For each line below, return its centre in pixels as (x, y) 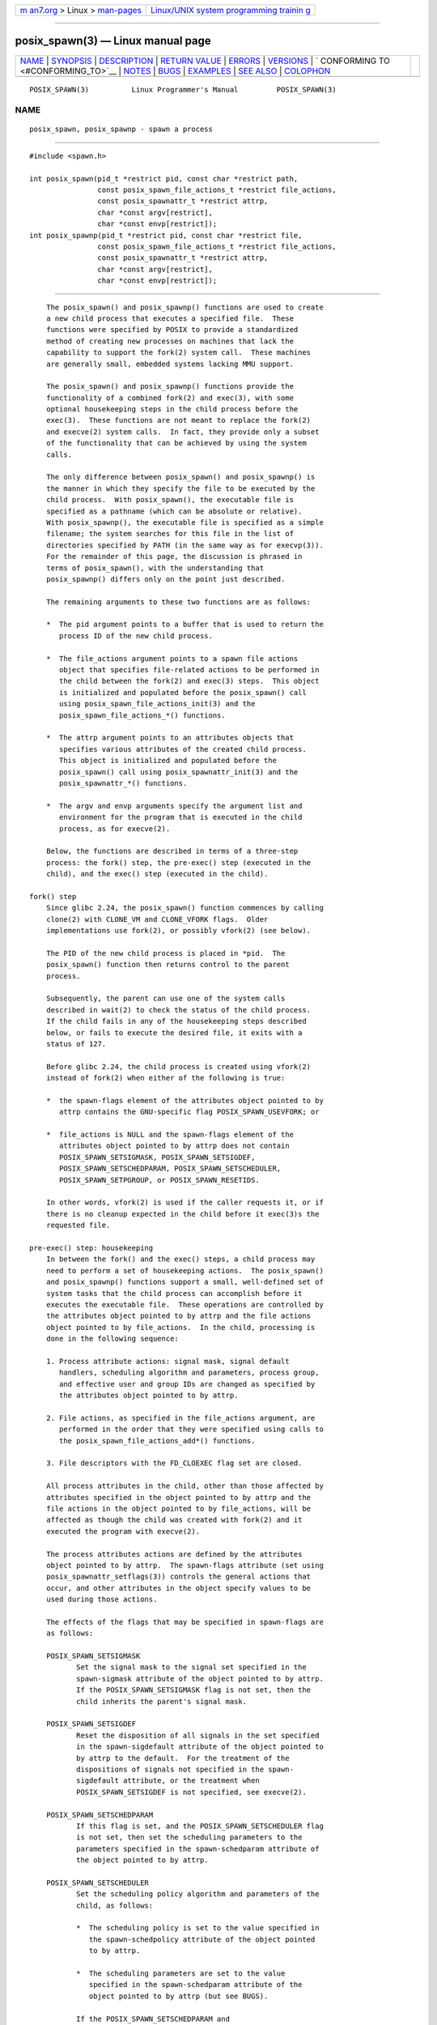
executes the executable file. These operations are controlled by (185, 1305)
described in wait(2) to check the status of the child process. (178, 1010)
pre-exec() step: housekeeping (91, 1248)
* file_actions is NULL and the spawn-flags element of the (170, 1135)
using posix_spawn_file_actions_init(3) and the (157, 704)
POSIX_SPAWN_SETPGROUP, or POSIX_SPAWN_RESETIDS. (160, 1180)
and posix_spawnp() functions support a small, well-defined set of (185, 1282)
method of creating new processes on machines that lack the (170, 341)
